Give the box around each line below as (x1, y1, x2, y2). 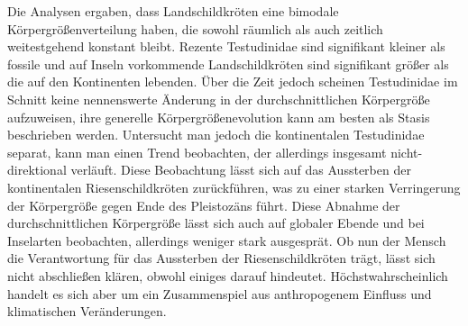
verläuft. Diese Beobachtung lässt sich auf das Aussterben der (70, 160, 411, 179)
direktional (7, 160, 67, 179)
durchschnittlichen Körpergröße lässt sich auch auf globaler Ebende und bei (7, 213, 425, 232)
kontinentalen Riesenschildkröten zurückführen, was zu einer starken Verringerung (7, 177, 461, 196)
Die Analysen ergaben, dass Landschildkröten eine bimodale (7, 2, 339, 20)
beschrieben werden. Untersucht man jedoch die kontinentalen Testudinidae (7, 125, 425, 144)
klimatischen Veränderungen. (7, 302, 167, 321)
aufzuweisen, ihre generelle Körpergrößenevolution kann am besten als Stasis (7, 107, 430, 126)
